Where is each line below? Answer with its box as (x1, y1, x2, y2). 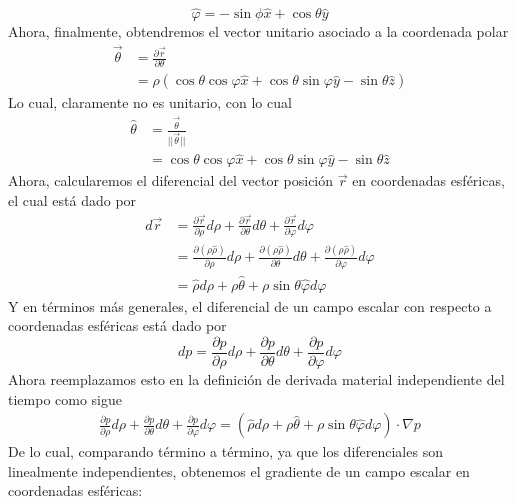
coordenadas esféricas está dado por (8, 315, 227, 336)
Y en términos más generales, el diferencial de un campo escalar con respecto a (8, 295, 492, 316)
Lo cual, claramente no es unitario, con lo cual (8, 92, 292, 113)
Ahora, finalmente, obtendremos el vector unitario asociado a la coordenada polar (8, 21, 509, 42)
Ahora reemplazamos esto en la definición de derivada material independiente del (8, 369, 505, 390)
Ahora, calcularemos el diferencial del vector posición (8, 170, 334, 191)
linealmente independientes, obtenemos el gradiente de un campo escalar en (8, 460, 470, 481)
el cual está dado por (8, 189, 137, 210)
